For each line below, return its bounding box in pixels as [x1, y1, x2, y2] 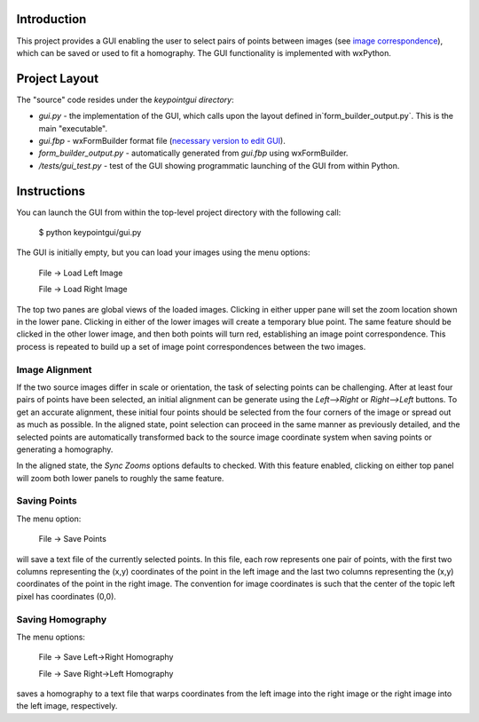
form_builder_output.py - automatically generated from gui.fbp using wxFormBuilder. [38, 147, 349, 159]
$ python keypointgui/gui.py [38, 227, 142, 238]
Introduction [16, 12, 87, 27]
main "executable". [38, 123, 108, 133]
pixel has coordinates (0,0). [16, 591, 117, 601]
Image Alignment [16, 363, 92, 376]
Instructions [16, 183, 86, 199]
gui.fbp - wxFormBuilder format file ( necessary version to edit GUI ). [38, 135, 286, 146]
